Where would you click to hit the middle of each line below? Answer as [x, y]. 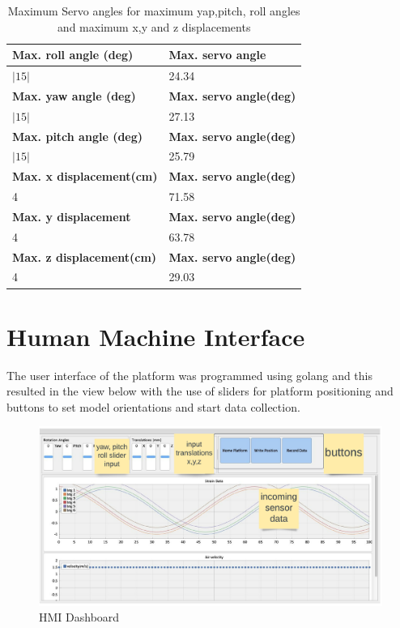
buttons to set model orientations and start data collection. [153, 406]
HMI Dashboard [79, 617]
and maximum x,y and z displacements [154, 26]
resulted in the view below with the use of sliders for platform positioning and [200, 391]
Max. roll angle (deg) [73, 55]
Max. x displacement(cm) [85, 176]
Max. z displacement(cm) [85, 256]
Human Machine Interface [156, 336]
